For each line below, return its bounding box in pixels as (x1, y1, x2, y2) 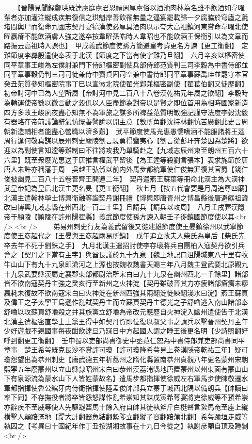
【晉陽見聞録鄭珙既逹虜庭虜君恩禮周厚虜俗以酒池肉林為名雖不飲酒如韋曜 (17, 2, 245, 12)
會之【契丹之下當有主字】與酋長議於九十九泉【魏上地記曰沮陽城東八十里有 (4, 249, 241, 260)
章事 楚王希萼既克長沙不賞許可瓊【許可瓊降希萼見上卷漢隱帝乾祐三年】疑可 (4, 345, 248, 355)
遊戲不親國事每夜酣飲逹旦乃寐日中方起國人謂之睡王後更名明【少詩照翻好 (17, 326, 248, 336)
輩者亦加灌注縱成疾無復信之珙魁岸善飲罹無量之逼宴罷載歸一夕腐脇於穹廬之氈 (4, 12, 248, 22)
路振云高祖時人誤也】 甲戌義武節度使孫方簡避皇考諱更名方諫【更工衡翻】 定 (4, 40, 248, 50)
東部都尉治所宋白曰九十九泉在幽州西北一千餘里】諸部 (78, 268, 248, 279)
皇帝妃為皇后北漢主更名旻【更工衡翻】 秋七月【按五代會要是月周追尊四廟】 (10, 183, 248, 193)
